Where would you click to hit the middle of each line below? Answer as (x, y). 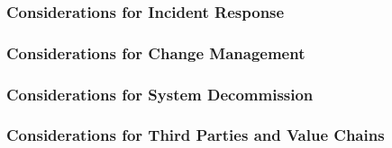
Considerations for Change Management (156, 52)
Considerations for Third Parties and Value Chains (196, 135)
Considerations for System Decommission (160, 94)
